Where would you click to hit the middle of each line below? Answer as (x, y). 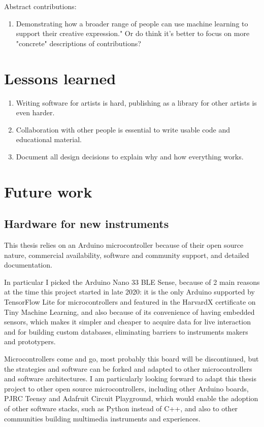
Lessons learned (60, 78)
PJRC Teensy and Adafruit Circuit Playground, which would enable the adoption (131, 398)
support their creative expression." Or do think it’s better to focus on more (133, 33)
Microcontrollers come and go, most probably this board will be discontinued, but (131, 358)
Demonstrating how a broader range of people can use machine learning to (132, 23)
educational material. (49, 139)
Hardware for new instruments (87, 224)
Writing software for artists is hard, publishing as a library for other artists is (136, 102)
